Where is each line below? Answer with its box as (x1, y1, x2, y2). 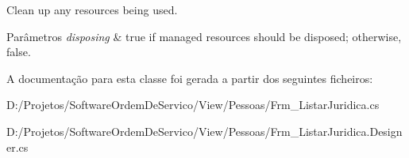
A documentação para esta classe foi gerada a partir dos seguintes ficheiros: (6, 70, 373, 86)
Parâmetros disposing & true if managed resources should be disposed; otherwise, (6, 28, 402, 44)
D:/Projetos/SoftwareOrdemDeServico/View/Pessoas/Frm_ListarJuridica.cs (6, 96, 380, 113)
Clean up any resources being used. (6, 2, 178, 17)
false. (6, 43, 31, 60)
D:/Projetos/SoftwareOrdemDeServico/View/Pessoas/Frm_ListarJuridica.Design (6, 122, 403, 139)
